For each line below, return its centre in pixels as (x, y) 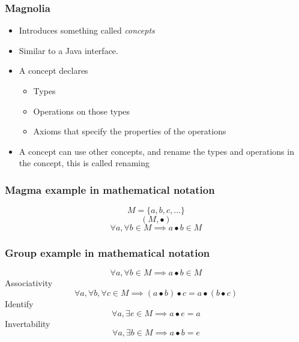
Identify (19, 304)
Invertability (28, 323)
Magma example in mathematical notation (110, 189)
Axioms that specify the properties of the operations (130, 131)
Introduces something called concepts (87, 30)
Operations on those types (82, 111)
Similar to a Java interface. (68, 50)
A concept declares (53, 70)
